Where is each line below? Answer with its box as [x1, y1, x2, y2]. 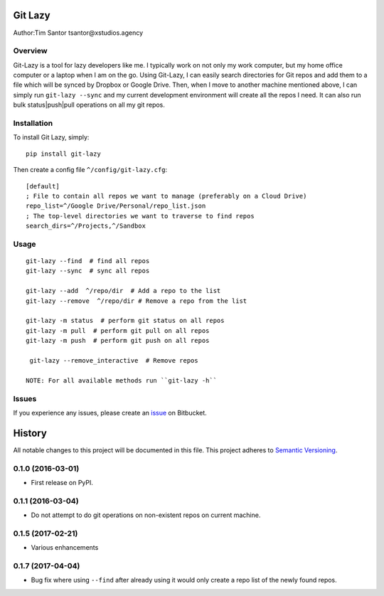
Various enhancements [31, 543, 99, 552]
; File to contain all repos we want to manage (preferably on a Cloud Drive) [26, 192, 307, 200]
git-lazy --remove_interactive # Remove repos [29, 356, 198, 364]
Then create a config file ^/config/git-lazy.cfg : [13, 166, 168, 174]
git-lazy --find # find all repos [26, 257, 150, 265]
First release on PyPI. [31, 478, 94, 486]
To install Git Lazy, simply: [13, 133, 90, 142]
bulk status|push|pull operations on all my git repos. [13, 100, 165, 110]
